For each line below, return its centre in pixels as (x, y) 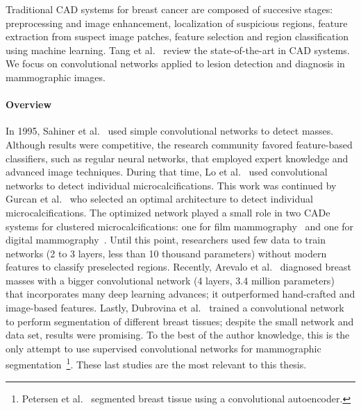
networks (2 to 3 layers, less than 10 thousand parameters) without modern (166, 253)
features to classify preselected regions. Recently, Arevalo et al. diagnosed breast (178, 267)
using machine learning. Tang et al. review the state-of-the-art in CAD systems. (178, 50)
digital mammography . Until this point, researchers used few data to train (166, 240)
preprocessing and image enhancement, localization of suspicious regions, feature (177, 23)
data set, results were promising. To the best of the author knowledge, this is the (178, 335)
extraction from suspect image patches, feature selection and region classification (177, 36)
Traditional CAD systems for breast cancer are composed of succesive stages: (169, 9)
